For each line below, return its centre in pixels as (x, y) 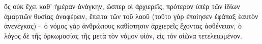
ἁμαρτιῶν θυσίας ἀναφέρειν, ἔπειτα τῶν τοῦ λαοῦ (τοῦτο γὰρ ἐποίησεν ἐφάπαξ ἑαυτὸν (131, 16)
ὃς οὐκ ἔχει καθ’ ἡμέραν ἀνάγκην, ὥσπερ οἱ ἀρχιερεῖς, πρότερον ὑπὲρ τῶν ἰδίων (122, 6)
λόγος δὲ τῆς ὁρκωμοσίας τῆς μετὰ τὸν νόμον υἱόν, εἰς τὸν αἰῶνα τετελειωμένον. (123, 35)
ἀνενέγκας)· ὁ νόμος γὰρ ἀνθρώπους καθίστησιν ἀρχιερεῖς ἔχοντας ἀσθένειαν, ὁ (123, 26)
